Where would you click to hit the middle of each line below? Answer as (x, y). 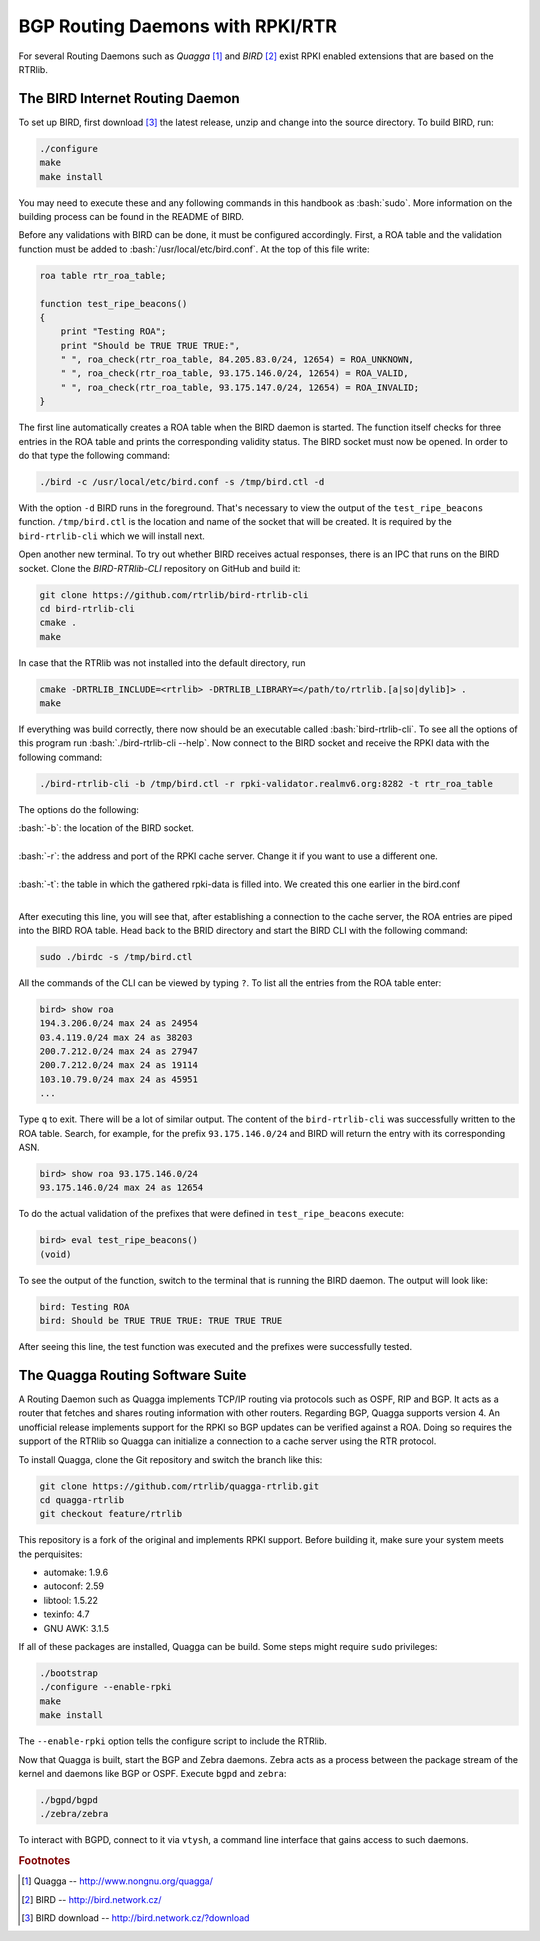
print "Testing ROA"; (113, 331)
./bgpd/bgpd (69, 1799)
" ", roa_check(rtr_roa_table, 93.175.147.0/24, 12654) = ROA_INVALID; (240, 387)
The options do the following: (79, 809)
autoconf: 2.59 (74, 1586)
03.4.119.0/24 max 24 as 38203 (116, 1037)
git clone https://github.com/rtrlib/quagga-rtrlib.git (179, 1486)
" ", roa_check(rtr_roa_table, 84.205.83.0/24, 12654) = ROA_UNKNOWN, (237, 359)
